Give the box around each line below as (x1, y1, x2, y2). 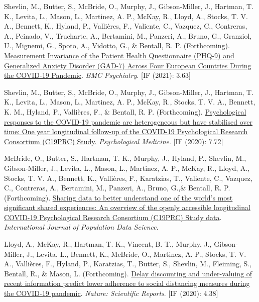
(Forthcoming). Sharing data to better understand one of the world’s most (4, 192, 233, 203)
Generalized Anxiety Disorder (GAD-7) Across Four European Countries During (4, 60, 251, 70)
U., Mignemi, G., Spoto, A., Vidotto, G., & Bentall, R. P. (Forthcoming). (4, 40, 230, 51)
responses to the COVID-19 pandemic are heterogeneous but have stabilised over (4, 116, 253, 127)
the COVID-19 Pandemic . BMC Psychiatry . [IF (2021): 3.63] (4, 70, 191, 80)
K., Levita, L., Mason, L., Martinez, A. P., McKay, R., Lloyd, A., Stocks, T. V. (4, 11, 248, 21)
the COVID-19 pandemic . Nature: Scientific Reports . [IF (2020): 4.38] (4, 288, 218, 298)
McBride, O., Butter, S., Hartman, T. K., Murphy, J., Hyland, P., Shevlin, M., (4, 153, 246, 163)
